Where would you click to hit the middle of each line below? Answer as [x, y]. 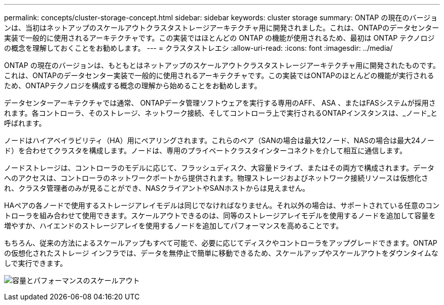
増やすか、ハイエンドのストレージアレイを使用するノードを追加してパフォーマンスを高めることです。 [174, 226]
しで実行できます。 [36, 263]
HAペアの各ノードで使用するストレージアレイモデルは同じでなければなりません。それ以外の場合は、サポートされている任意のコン [222, 205]
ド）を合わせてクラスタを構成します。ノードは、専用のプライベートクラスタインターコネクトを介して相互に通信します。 [206, 150]
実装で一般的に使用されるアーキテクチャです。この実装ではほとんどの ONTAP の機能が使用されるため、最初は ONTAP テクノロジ [219, 38]
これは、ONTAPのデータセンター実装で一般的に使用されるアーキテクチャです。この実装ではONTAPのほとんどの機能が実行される [219, 75]
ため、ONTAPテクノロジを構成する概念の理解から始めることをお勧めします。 [133, 86]
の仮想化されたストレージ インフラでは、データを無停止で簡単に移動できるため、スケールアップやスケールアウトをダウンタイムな [221, 253]
